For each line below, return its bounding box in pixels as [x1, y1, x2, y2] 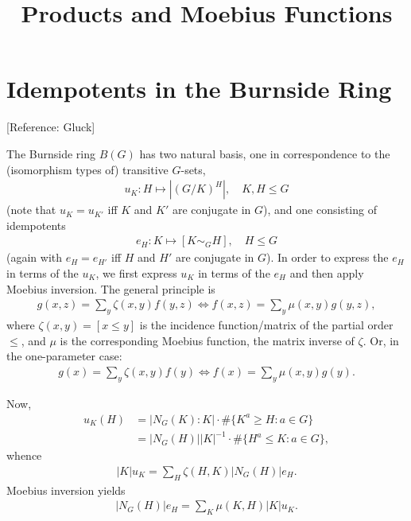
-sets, [180, 161, 206, 177]
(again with [6, 249, 63, 266]
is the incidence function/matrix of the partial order [139, 316, 394, 332]
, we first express [95, 264, 177, 281]
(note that [6, 201, 56, 218]
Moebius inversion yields [6, 481, 126, 498]
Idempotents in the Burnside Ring [6, 72, 392, 105]
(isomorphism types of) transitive [6, 161, 169, 177]
